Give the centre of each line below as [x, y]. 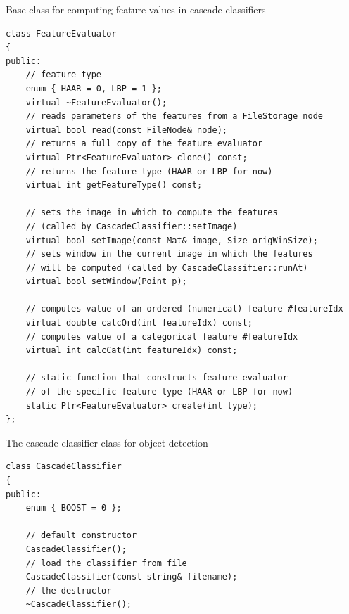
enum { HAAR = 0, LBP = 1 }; [94, 88]
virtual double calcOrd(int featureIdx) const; [139, 323]
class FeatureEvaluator [61, 33]
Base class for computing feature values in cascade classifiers [136, 9]
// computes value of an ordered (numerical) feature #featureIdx [184, 309]
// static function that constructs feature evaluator [157, 378]
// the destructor [69, 590]
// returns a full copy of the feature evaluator [144, 144]
